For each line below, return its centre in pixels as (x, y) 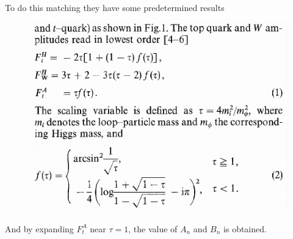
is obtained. (245, 228)
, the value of (153, 228)
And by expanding (39, 228)
